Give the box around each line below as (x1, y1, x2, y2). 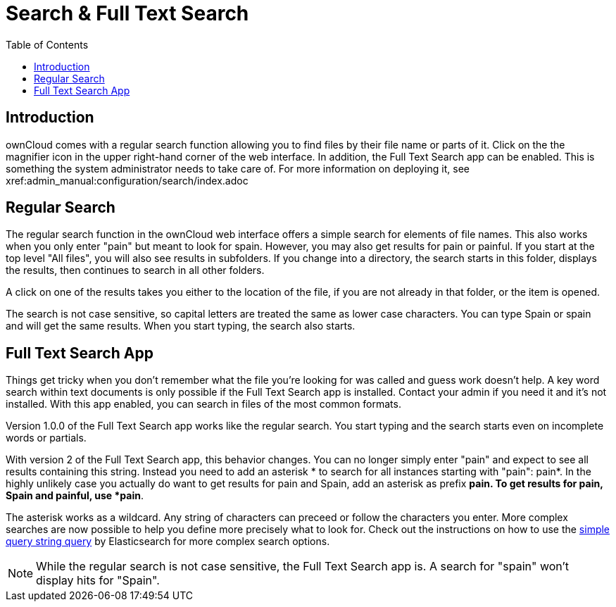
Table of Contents (6, 38, 89, 51)
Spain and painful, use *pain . (6, 489, 144, 502)
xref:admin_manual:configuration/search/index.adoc (6, 174, 249, 187)
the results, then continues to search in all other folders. (6, 264, 265, 277)
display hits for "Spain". (36, 573, 160, 588)
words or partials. (6, 432, 87, 444)
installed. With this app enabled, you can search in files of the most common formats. (6, 398, 401, 411)
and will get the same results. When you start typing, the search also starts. (6, 320, 356, 332)
